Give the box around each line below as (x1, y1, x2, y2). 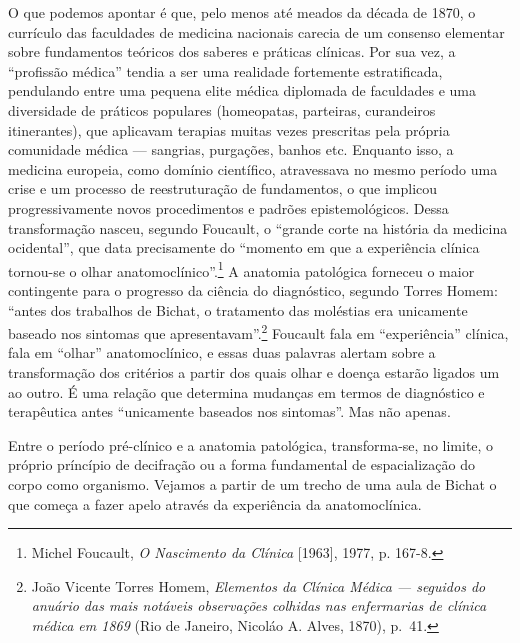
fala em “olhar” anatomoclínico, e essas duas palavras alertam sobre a (8, 342, 436, 363)
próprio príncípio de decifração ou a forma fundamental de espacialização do (8, 454, 475, 475)
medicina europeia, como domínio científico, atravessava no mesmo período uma (8, 158, 498, 179)
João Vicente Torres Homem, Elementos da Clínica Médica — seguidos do (31, 575, 486, 596)
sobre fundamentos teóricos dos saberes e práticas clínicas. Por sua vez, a (8, 41, 456, 62)
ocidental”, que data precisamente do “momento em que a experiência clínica (8, 237, 480, 258)
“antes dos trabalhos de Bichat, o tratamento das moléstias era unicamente (8, 299, 468, 320)
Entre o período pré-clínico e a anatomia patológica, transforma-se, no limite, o (8, 434, 494, 455)
